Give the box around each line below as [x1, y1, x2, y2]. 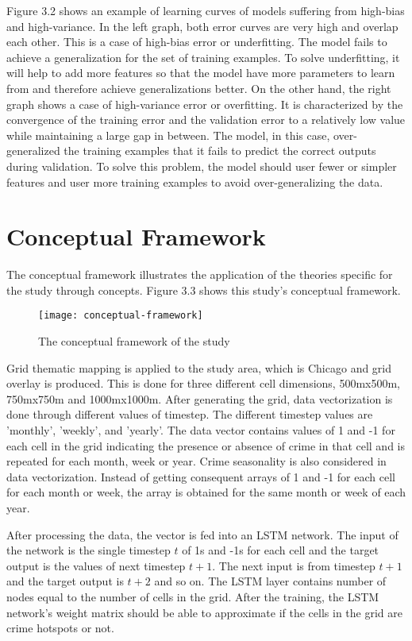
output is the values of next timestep [6, 557, 186, 573]
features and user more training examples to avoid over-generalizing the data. [6, 173, 383, 190]
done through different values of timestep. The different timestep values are [6, 406, 373, 423]
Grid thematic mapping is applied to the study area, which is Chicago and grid [6, 359, 392, 376]
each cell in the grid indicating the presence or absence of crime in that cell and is [6, 437, 406, 454]
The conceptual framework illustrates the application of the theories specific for [6, 266, 393, 283]
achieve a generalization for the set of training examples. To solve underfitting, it [6, 48, 400, 65]
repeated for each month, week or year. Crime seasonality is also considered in [6, 453, 387, 469]
